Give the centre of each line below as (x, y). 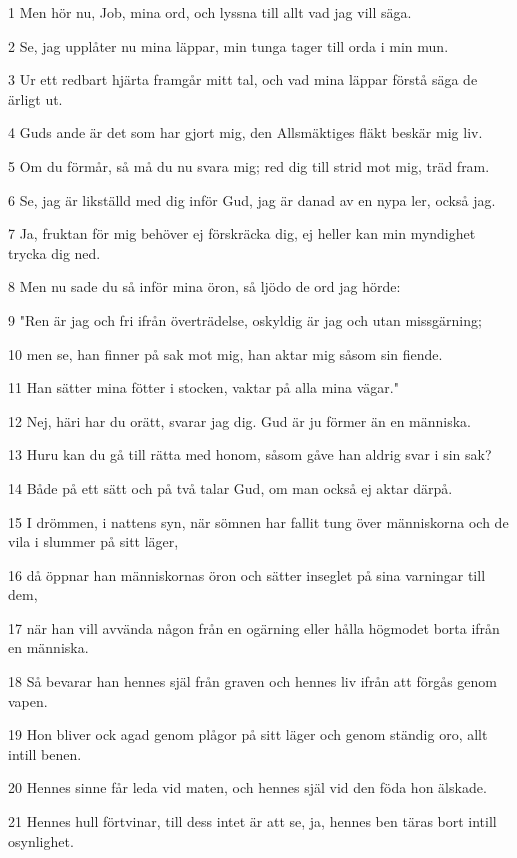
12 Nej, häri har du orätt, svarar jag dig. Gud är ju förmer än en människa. (240, 420)
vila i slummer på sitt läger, (93, 541)
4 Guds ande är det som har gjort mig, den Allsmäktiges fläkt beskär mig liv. (245, 132)
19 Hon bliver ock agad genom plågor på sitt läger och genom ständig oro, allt (248, 734)
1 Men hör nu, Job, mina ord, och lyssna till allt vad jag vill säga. (210, 12)
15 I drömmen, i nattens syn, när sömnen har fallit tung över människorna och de (258, 521)
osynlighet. (41, 840)
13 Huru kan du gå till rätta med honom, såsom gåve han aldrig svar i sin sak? (250, 454)
